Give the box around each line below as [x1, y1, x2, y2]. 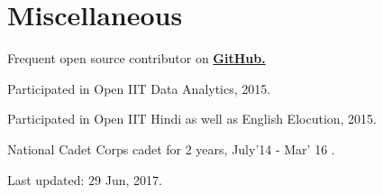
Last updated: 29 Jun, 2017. [7, 170, 162, 189]
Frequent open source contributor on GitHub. [7, 49, 266, 68]
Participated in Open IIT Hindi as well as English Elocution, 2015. [7, 109, 378, 128]
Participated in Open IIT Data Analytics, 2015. [7, 79, 271, 97]
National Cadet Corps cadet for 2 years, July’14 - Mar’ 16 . [7, 139, 335, 158]
